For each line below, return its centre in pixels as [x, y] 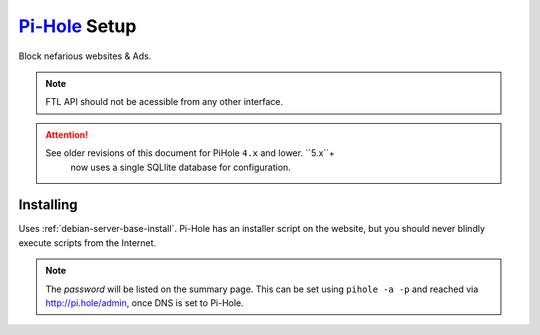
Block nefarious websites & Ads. [85, 56]
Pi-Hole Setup [77, 26]
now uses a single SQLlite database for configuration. [181, 167]
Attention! [67, 134]
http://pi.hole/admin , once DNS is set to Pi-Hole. [144, 302]
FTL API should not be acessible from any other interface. [164, 102]
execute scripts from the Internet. [87, 242]
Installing [48, 205]
